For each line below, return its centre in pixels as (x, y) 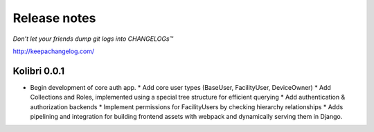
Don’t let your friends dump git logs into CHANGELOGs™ (93, 39)
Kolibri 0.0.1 (39, 71)
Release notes (54, 18)
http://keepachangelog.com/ (54, 51)
